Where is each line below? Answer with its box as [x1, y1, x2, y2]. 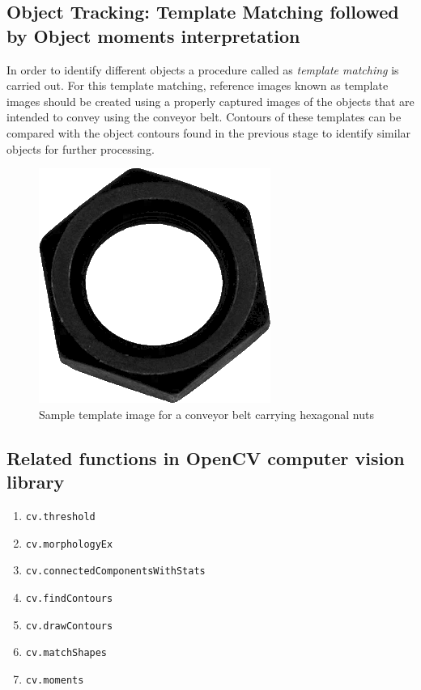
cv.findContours [25, 592, 113, 604]
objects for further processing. [6, 140, 155, 157]
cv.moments [25, 674, 84, 686]
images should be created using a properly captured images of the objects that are [6, 92, 415, 109]
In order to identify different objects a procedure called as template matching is [6, 61, 399, 78]
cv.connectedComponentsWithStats [25, 565, 206, 578]
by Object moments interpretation [6, 23, 300, 48]
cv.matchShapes [25, 647, 108, 659]
